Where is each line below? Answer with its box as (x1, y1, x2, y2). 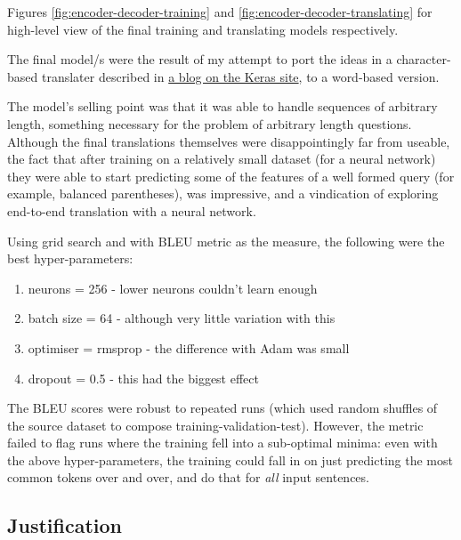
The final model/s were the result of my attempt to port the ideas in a (7, 50, 392, 69)
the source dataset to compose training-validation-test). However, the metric (7, 415, 424, 434)
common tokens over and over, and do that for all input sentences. (7, 468, 369, 487)
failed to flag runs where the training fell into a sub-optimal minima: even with (7, 433, 438, 452)
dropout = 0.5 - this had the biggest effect (28, 368, 259, 387)
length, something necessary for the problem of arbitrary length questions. (7, 114, 412, 133)
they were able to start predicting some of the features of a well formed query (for (7, 166, 455, 185)
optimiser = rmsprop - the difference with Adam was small (28, 338, 350, 357)
